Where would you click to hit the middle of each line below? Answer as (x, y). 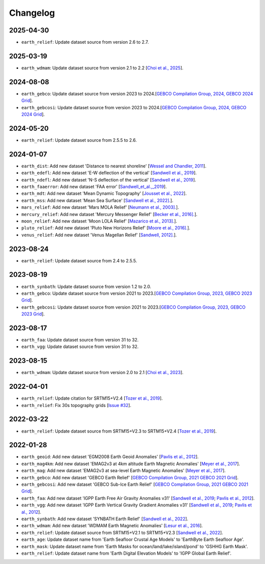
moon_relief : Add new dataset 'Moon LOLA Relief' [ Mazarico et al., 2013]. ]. (99, 221)
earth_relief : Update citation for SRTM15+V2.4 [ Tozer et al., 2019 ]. (92, 398)
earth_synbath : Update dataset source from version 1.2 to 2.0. (86, 286)
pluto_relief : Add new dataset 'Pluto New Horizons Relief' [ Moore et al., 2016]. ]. (106, 228)
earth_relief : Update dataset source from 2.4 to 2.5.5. (79, 260)
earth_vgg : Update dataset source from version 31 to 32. (80, 346)
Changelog (32, 13)
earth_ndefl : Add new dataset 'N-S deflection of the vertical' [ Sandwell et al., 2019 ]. (109, 180)
